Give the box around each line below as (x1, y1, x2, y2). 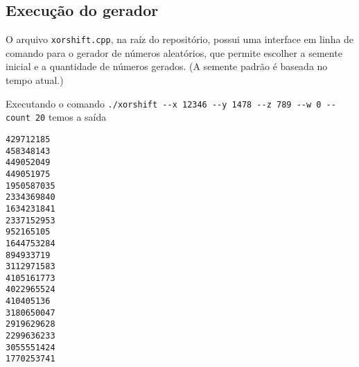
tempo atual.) (6, 73, 64, 87)
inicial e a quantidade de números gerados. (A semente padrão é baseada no (6, 59, 328, 74)
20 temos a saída (35, 110, 107, 124)
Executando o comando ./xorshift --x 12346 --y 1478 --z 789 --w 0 (6, 96, 322, 110)
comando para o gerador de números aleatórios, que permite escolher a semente (6, 45, 342, 60)
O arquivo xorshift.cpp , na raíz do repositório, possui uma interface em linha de (6, 32, 354, 46)
